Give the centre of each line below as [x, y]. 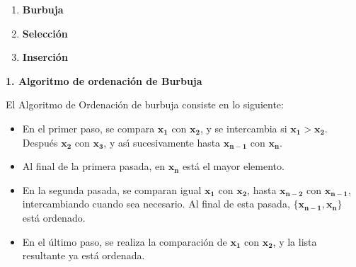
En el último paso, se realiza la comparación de [125, 241]
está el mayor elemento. [233, 166]
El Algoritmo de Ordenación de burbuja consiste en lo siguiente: [145, 104]
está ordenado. [54, 217]
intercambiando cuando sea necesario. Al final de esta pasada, [156, 204]
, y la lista [295, 241]
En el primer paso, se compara [88, 128]
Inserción [45, 57]
